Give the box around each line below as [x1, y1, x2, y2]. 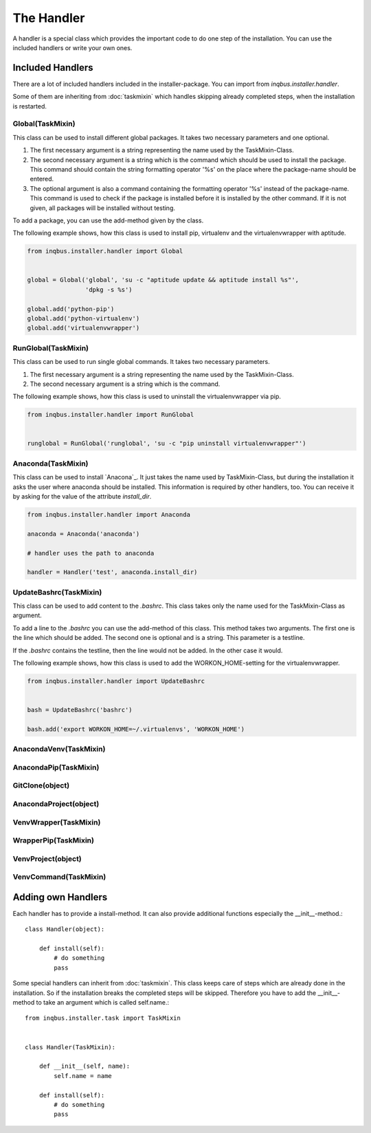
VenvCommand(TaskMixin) [12, 872, 106, 882]
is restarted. [12, 102, 47, 110]
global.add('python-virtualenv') [27, 314, 140, 322]
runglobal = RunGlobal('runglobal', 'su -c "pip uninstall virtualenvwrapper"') [27, 439, 306, 448]
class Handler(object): [25, 926, 105, 933]
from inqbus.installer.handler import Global [27, 247, 183, 255]
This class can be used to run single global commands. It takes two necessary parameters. [12, 358, 271, 366]
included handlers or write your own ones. [12, 43, 133, 51]
